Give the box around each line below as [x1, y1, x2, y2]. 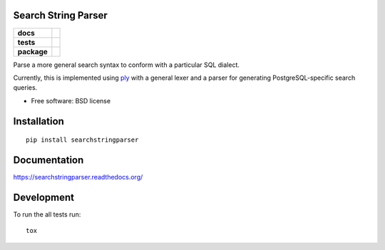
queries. [13, 83, 38, 92]
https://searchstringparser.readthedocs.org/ [13, 173, 143, 181]
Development [13, 191, 75, 203]
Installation [13, 115, 64, 127]
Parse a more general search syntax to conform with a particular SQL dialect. [13, 61, 240, 69]
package [17, 46, 48, 56]
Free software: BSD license [31, 96, 111, 105]
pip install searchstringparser [26, 136, 139, 144]
